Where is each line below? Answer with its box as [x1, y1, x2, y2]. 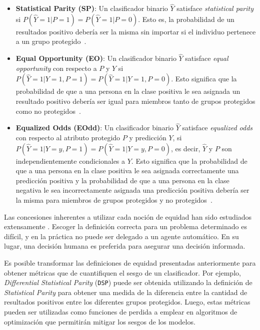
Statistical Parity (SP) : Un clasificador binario [15, 3, 168, 13]
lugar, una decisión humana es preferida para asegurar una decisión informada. [4, 241, 245, 251]
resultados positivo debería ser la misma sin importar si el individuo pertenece [15, 26, 256, 36]
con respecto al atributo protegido [15, 132, 120, 142]
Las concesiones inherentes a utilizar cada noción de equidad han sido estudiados [4, 211, 252, 222]
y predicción [129, 132, 166, 142]
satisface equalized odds [182, 122, 253, 133]
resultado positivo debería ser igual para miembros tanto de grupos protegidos [15, 96, 255, 106]
